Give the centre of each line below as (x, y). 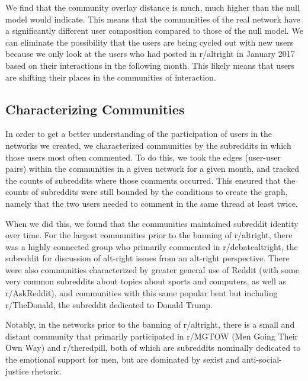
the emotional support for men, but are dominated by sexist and (123, 359)
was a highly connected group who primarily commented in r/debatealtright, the (152, 246)
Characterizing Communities (95, 109)
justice (17, 371)
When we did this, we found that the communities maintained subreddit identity (152, 223)
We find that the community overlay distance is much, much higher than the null (153, 7)
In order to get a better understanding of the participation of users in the (139, 134)
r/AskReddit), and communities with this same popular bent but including (142, 293)
